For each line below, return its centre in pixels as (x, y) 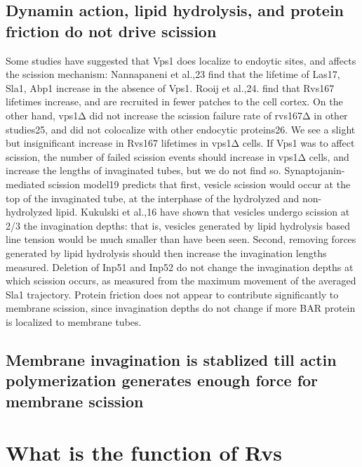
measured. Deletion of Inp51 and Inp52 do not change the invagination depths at (180, 267)
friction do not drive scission (111, 31)
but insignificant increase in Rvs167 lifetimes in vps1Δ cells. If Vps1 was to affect (180, 143)
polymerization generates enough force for (162, 380)
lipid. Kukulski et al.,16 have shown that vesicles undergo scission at (203, 212)
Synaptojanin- (315, 170)
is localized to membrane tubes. (74, 321)
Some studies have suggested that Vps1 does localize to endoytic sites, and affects (181, 60)
